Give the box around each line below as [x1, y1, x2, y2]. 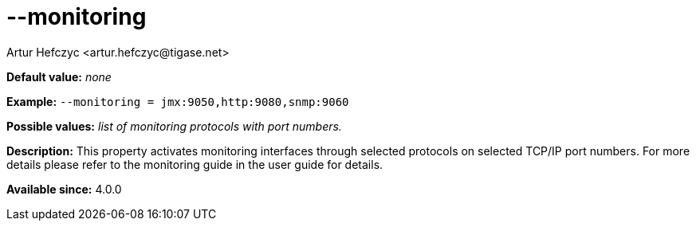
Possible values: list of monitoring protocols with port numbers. [6, 119, 342, 133]
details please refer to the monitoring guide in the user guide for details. [6, 157, 383, 171]
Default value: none [6, 69, 112, 84]
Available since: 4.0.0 [6, 182, 122, 196]
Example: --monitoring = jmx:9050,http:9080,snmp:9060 [6, 94, 349, 108]
